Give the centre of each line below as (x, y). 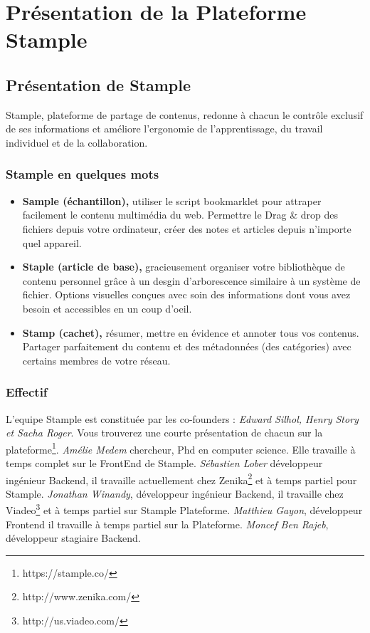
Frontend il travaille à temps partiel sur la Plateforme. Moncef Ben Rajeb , (167, 524)
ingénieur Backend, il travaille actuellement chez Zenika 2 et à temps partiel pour (181, 478)
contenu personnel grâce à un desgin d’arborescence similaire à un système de (191, 280)
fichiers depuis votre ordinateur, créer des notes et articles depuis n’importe (187, 228)
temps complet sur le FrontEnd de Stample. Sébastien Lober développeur (164, 462)
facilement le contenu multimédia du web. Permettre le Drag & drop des (180, 215)
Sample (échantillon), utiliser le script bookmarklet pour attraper (172, 200)
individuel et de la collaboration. (77, 142)
